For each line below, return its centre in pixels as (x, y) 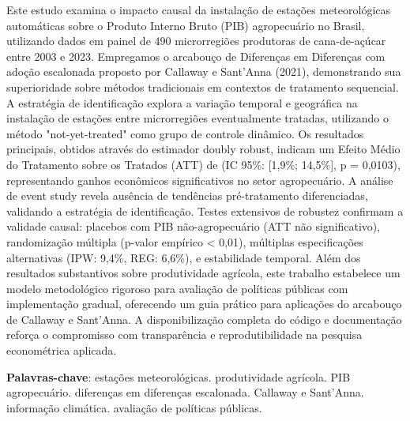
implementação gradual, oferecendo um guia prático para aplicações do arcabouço (204, 304)
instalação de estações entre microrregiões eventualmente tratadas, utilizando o (197, 118)
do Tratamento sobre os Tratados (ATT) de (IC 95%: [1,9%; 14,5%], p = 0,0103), (203, 164)
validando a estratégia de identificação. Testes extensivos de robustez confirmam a (205, 210)
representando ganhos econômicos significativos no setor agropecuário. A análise (200, 180)
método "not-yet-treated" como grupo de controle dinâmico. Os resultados (185, 133)
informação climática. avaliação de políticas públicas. (134, 407)
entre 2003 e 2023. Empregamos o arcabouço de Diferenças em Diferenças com (196, 56)
